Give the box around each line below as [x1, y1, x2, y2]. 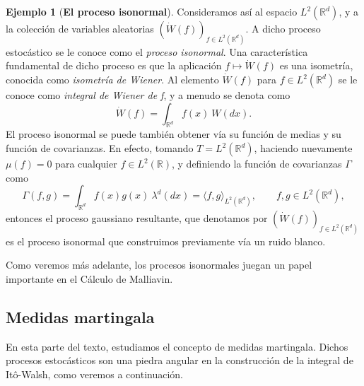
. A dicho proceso [245, 21, 321, 35]
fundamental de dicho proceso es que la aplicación [6, 58, 222, 73]
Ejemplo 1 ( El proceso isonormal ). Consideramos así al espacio [6, 4, 298, 18]
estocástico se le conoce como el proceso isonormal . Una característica [6, 44, 308, 59]
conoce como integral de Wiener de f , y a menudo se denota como [6, 88, 290, 103]
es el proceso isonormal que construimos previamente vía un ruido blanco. [6, 233, 326, 248]
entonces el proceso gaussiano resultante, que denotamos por [6, 211, 268, 226]
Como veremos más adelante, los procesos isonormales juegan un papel [6, 257, 312, 272]
